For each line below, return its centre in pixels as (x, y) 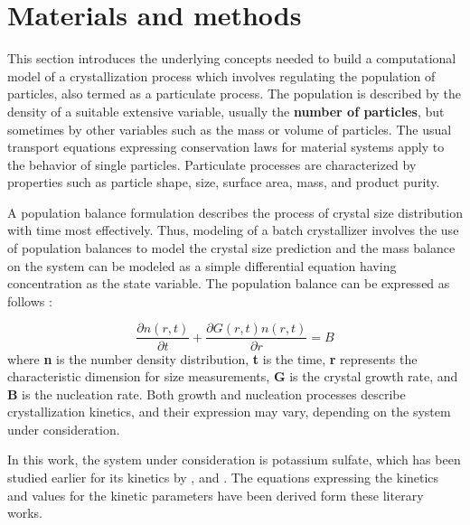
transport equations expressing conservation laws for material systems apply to (226, 147)
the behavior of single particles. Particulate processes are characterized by (212, 164)
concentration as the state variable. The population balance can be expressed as (229, 283)
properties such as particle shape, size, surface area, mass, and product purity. (224, 182)
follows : (30, 300)
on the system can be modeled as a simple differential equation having (202, 265)
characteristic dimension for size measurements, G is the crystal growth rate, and (233, 376)
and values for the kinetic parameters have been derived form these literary (216, 495)
